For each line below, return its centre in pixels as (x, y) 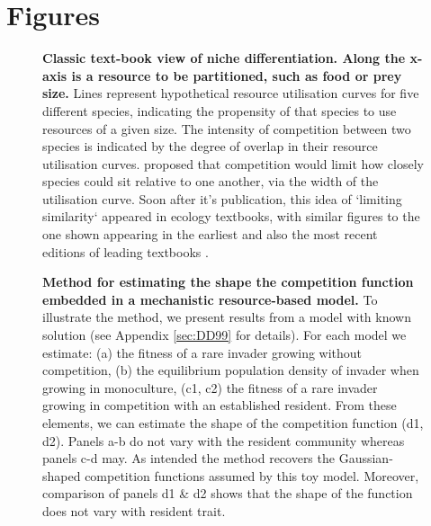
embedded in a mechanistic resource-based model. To (210, 299)
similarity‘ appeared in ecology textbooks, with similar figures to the (231, 216)
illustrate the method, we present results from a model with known (227, 317)
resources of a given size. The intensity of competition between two (227, 128)
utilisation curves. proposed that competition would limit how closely (233, 163)
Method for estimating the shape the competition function (228, 282)
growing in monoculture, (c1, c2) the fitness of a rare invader (210, 387)
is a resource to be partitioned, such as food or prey (237, 75)
